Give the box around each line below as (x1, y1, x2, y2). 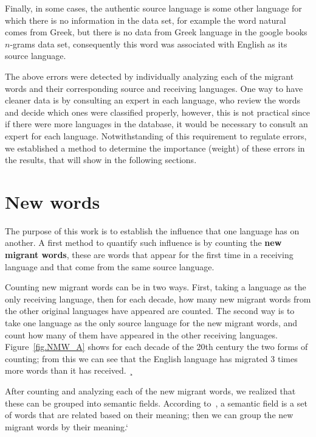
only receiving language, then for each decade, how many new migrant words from (5, 292, 311, 305)
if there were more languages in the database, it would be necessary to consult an (5, 117, 308, 130)
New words (5, 189, 100, 214)
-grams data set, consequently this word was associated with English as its (10, 37, 287, 50)
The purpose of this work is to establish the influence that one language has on (5, 224, 300, 237)
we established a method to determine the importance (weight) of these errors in (5, 141, 305, 154)
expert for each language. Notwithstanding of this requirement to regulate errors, (5, 129, 307, 142)
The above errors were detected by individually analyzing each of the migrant (5, 69, 294, 82)
